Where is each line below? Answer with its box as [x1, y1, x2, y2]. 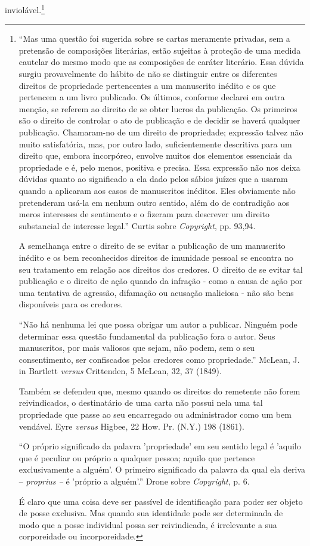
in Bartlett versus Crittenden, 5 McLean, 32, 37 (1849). [18, 365, 222, 377]
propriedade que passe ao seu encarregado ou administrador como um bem [18, 408, 292, 421]
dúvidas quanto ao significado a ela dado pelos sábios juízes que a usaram [18, 172, 288, 185]
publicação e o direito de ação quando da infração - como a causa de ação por [18, 274, 303, 287]
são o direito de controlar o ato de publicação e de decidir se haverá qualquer [18, 114, 300, 127]
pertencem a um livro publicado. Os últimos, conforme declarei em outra [18, 91, 285, 103]
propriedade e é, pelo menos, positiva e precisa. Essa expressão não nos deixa [18, 161, 300, 173]
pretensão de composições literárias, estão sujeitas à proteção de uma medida [18, 44, 301, 56]
